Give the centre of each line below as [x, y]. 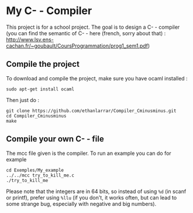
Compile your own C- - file [55, 139]
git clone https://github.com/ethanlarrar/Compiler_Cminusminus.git [91, 111]
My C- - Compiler [49, 11]
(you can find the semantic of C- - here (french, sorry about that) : [86, 33]
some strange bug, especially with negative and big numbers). [81, 204]
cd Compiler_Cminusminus [36, 116]
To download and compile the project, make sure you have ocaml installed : [97, 78]
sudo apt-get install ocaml [40, 89]
